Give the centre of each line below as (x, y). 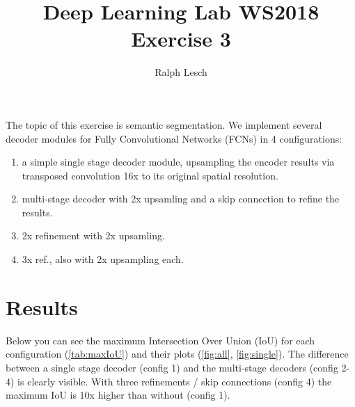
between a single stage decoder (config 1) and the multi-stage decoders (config (172, 367)
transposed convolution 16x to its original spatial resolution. (150, 175)
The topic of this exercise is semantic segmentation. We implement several (164, 124)
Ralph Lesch (181, 72)
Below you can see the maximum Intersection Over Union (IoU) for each (160, 340)
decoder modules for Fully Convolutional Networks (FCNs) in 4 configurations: (174, 138)
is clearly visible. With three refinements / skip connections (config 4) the (175, 381)
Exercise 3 (181, 39)
